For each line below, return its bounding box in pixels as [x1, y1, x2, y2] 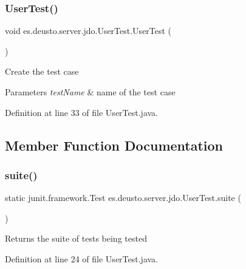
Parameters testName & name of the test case [5, 86, 176, 98]
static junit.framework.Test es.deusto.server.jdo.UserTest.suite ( [5, 191, 241, 204]
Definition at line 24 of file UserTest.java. [5, 252, 158, 265]
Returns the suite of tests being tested [5, 232, 147, 245]
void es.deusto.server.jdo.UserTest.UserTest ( [5, 24, 172, 37]
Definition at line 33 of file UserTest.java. [5, 106, 158, 118]
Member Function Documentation [5, 135, 224, 154]
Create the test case [5, 65, 79, 78]
